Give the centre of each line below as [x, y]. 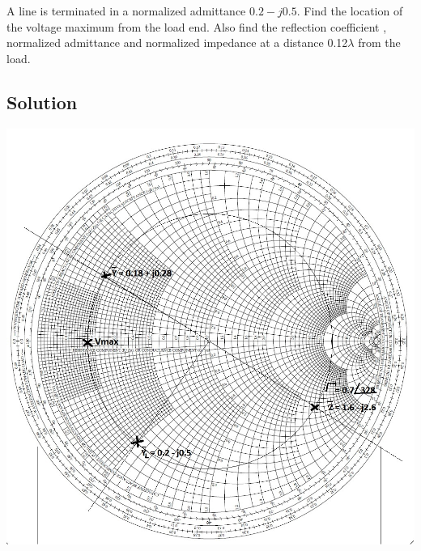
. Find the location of [350, 11]
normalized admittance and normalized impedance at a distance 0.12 [177, 42]
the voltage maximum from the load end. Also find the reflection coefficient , [197, 26]
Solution [42, 102]
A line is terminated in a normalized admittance [126, 11]
